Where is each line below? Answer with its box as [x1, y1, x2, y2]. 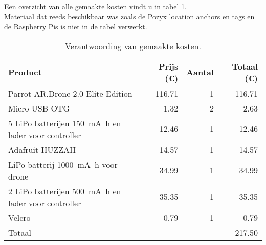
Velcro [8, 211, 31, 224]
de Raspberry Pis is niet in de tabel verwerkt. [4, 21, 147, 32]
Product [8, 66, 42, 78]
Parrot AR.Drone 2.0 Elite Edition [8, 87, 132, 99]
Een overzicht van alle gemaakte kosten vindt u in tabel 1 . [4, 1, 187, 11]
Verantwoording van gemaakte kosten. [65, 39, 201, 52]
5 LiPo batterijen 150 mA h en [8, 117, 121, 129]
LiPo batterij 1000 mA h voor [8, 158, 118, 170]
